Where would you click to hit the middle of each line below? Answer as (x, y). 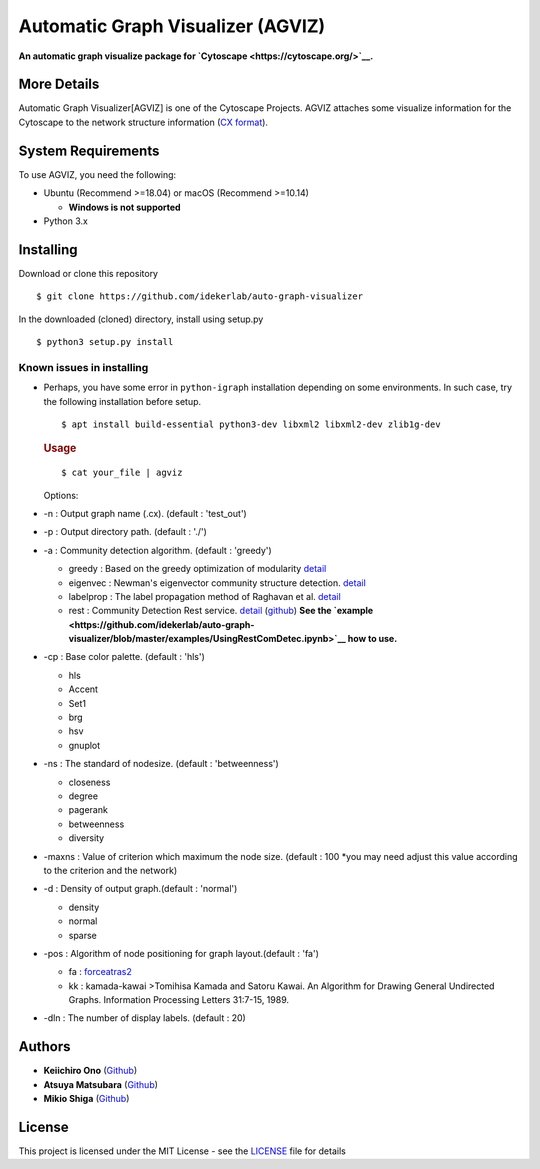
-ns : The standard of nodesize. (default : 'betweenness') (161, 764)
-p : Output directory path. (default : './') (125, 532)
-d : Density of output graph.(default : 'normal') (140, 889)
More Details (59, 84)
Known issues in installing (83, 367)
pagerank (88, 810)
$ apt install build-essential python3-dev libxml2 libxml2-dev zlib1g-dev (251, 424)
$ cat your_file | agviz (122, 473)
